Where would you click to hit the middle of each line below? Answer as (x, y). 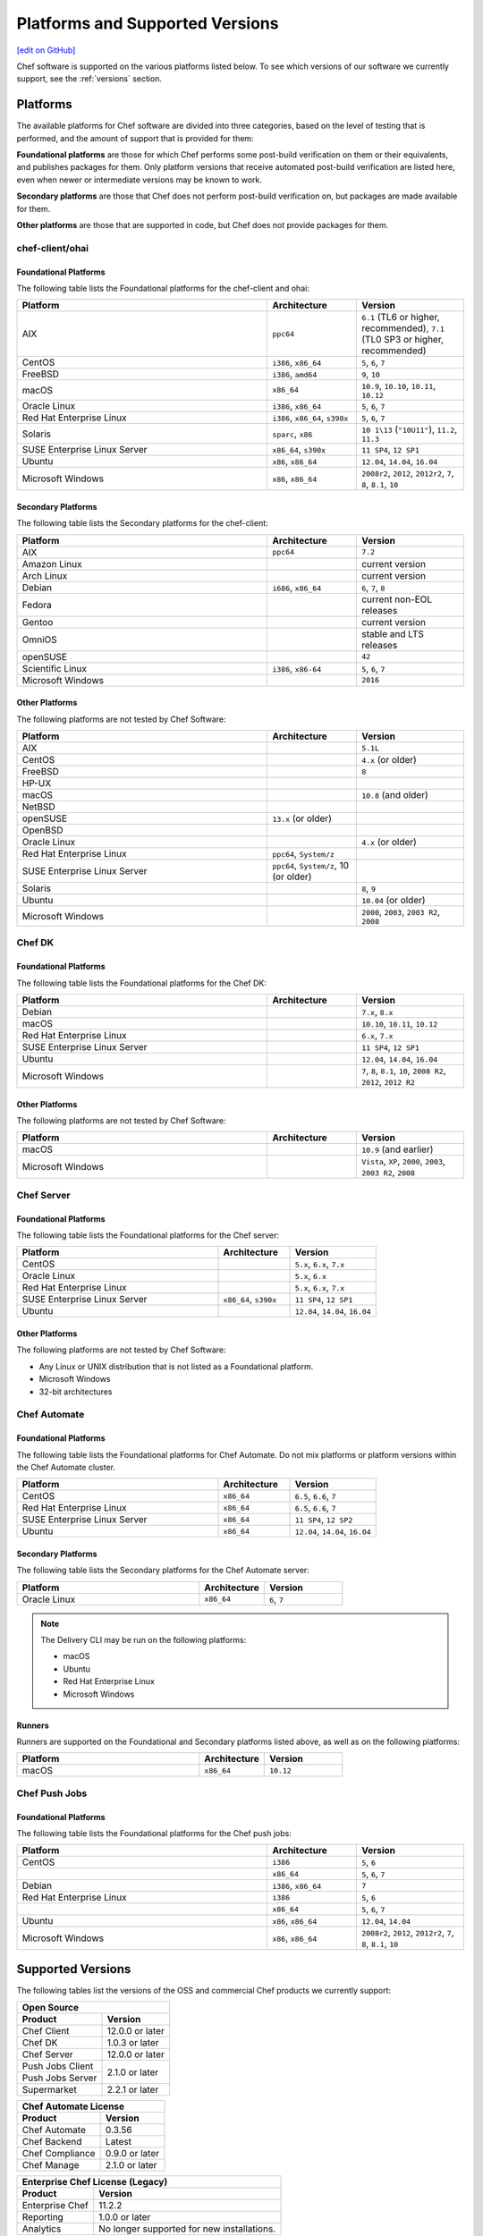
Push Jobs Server (59, 2078)
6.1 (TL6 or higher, (400, 318)
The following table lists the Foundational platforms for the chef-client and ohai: (163, 288)
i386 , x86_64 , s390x (310, 418)
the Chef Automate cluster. (66, 1467)
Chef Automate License (73, 2106)
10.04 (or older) (393, 901)
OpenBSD (42, 830)
